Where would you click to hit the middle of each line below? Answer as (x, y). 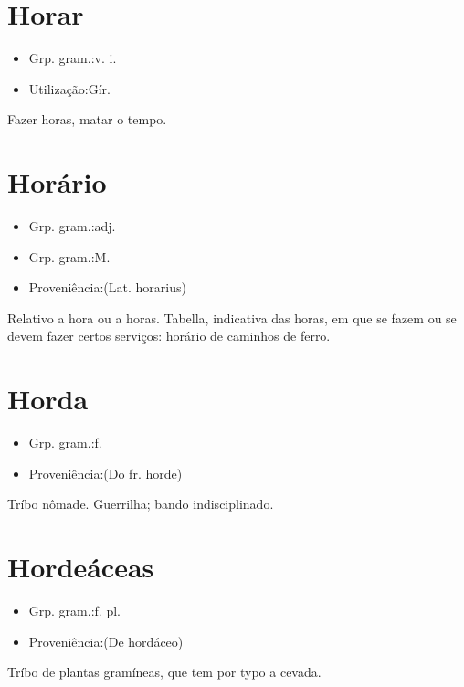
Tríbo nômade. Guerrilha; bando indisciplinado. (141, 504)
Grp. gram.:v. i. (73, 58)
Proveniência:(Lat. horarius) (107, 287)
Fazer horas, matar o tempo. (87, 119)
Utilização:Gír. (70, 88)
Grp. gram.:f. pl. (74, 611)
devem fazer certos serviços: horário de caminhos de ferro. (169, 336)
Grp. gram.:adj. (72, 226)
